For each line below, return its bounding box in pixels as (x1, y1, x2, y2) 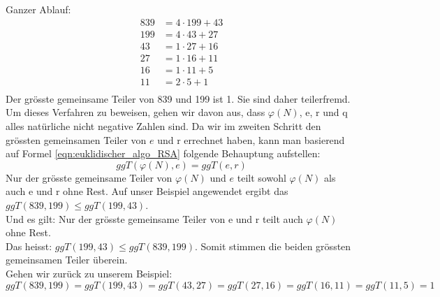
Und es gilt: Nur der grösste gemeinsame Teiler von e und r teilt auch (6, 211, 303, 226)
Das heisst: (6, 238, 52, 253)
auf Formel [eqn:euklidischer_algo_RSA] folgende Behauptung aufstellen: (6, 146, 321, 161)
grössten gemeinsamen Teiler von (6, 132, 147, 147)
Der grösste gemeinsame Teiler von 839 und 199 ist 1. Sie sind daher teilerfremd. (6, 91, 351, 106)
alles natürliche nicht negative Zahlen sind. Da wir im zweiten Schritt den (6, 119, 321, 133)
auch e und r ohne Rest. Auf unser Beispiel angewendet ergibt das (6, 184, 288, 198)
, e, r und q (299, 105, 348, 119)
